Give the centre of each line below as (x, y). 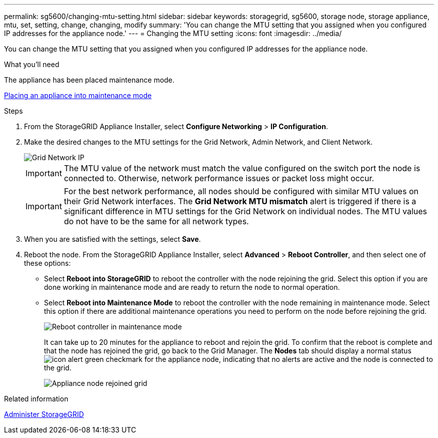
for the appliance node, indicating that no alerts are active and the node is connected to (288, 359)
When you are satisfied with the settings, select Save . (112, 239)
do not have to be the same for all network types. (156, 221)
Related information (36, 399)
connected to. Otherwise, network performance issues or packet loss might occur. (219, 178)
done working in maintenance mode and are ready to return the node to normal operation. (192, 287)
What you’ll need (32, 64)
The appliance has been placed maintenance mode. (89, 80)
